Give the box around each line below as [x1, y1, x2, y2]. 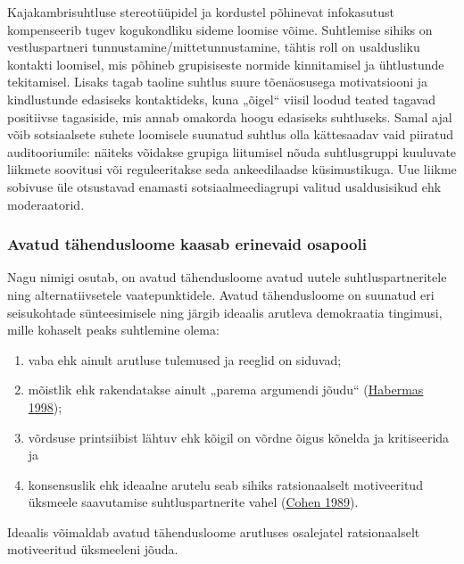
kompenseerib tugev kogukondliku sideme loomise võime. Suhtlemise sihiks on [7, 20, 433, 38]
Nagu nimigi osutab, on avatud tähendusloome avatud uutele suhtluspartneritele [7, 268, 447, 286]
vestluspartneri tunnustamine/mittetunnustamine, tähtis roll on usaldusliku [7, 37, 420, 56]
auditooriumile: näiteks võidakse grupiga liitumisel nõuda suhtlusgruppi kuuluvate [7, 142, 457, 161]
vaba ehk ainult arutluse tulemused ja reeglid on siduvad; [28, 350, 342, 369]
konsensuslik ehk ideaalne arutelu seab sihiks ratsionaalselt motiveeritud [28, 475, 423, 493]
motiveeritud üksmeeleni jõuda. [7, 540, 178, 559]
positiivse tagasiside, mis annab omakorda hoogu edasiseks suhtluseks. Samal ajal [7, 107, 452, 126]
